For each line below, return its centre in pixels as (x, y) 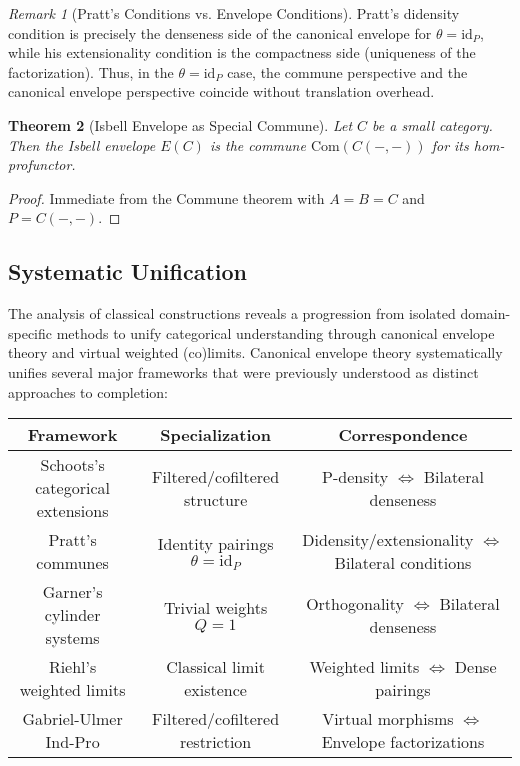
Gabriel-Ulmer (72, 719)
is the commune (257, 144)
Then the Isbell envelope (82, 144)
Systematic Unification (128, 271)
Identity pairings (215, 544)
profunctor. (42, 164)
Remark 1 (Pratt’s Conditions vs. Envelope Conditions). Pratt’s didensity (234, 13)
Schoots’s (72, 465)
